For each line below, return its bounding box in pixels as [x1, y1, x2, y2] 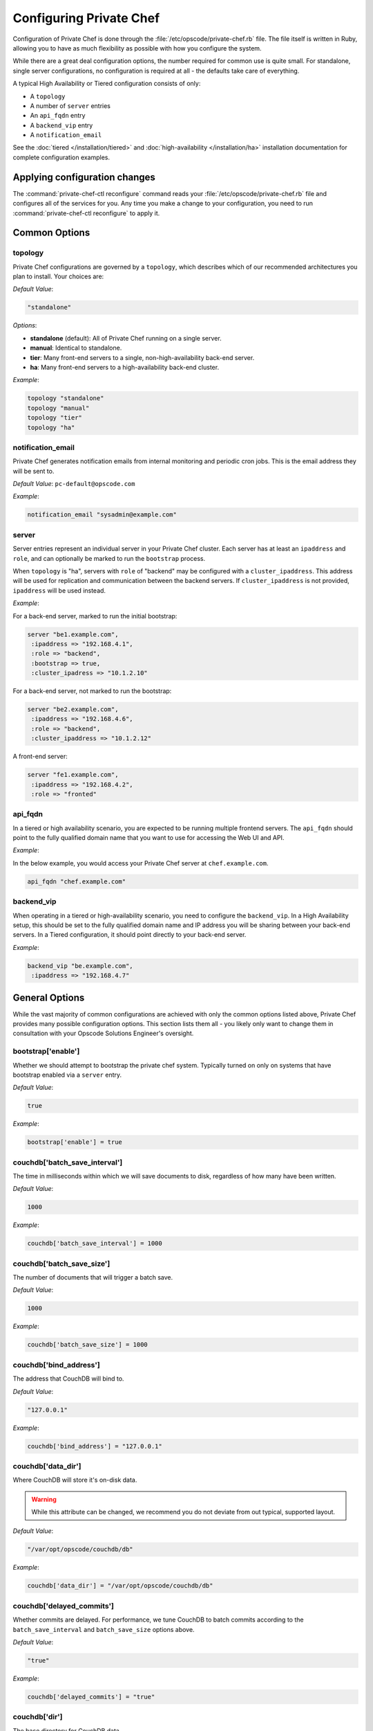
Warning [31, 1495, 57, 1503]
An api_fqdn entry [30, 111, 86, 120]
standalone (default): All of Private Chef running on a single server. [30, 334, 222, 342]
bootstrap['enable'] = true [27, 1138, 122, 1146]
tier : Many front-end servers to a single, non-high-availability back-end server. [30, 353, 255, 361]
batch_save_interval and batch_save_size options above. [12, 1625, 195, 1633]
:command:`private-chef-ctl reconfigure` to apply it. [12, 208, 160, 217]
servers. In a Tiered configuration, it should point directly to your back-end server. [12, 931, 247, 939]
